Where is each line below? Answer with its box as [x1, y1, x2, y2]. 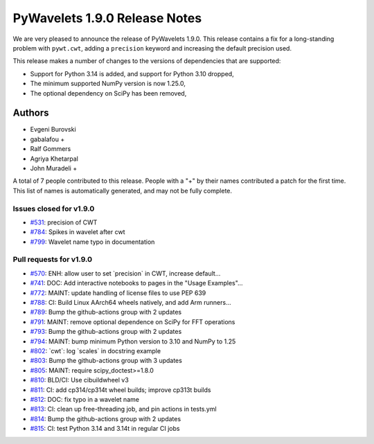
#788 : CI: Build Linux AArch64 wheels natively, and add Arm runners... [30, 298, 231, 306]
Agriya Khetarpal [30, 154, 79, 163]
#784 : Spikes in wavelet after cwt [30, 228, 125, 236]
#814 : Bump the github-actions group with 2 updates [30, 414, 181, 423]
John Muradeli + [30, 163, 78, 172]
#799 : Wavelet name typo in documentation [30, 238, 155, 246]
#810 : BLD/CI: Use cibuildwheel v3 [30, 376, 130, 384]
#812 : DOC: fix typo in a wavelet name [30, 395, 140, 403]
